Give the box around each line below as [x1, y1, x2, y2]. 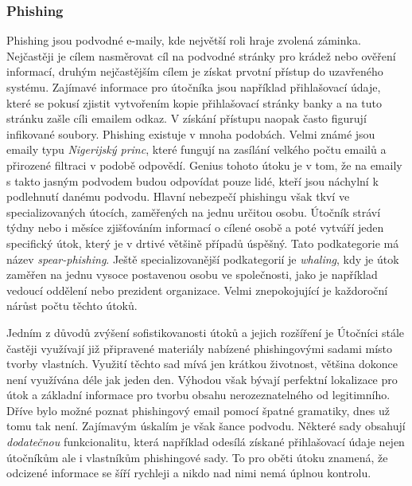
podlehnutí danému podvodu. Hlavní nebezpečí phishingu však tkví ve [6, 188, 350, 205]
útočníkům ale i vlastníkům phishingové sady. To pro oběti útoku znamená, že [6, 449, 388, 465]
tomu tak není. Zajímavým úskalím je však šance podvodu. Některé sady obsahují [6, 417, 406, 434]
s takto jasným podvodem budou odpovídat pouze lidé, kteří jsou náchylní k [6, 172, 379, 189]
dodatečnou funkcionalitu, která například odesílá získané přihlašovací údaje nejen [6, 433, 405, 450]
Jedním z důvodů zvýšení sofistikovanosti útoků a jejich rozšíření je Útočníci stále [6, 323, 405, 340]
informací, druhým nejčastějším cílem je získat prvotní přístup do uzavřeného [6, 63, 383, 80]
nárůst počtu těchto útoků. [6, 297, 138, 314]
